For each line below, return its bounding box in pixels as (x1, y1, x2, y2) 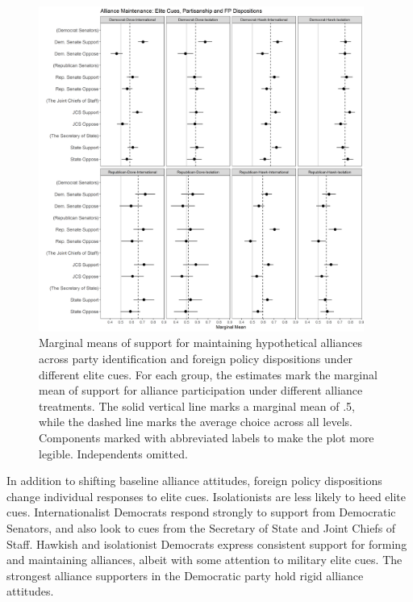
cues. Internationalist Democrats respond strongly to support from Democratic (6, 504, 396, 520)
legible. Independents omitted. (39, 445, 188, 462)
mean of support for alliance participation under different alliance (39, 382, 363, 399)
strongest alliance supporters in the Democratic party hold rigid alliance (6, 566, 364, 583)
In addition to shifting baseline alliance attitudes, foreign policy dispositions (6, 472, 382, 489)
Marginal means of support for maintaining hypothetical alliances (39, 334, 362, 351)
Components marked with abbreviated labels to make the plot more (39, 429, 374, 445)
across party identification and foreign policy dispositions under (39, 349, 353, 366)
